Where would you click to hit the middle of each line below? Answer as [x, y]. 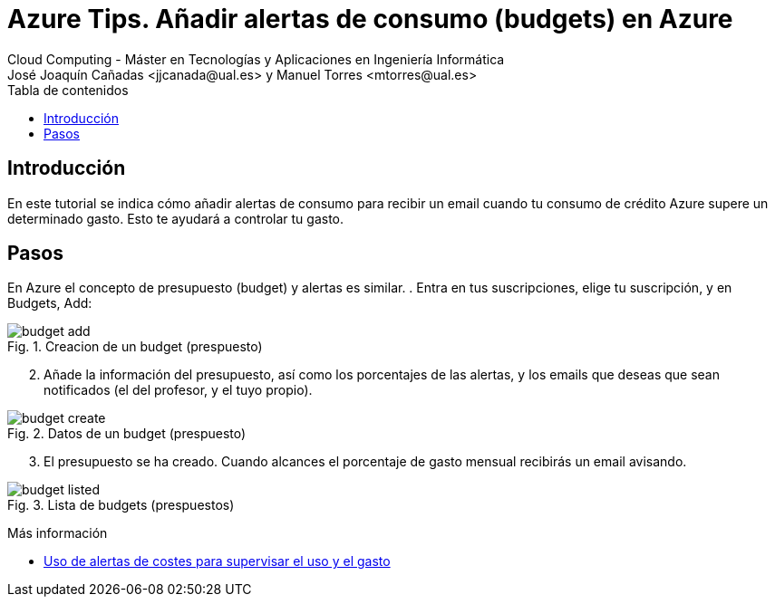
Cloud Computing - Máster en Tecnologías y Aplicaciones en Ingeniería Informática [256, 59]
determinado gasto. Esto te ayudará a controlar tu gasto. [176, 218]
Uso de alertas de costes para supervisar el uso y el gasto [217, 561]
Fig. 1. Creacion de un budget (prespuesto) [135, 347]
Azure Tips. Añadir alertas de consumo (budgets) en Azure [370, 19]
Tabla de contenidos [68, 90]
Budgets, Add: [50, 303]
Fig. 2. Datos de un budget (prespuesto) [127, 434]
